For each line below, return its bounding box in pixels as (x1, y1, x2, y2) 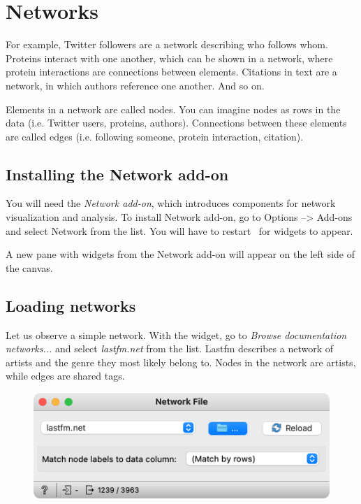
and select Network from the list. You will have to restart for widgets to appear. (6, 223, 353, 238)
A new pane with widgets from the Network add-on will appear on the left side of (6, 247, 355, 261)
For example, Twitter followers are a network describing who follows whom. (6, 37, 328, 52)
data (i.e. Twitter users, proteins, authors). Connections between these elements (6, 115, 347, 130)
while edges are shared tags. (6, 368, 125, 383)
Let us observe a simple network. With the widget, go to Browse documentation (6, 327, 347, 342)
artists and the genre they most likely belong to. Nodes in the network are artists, (6, 354, 356, 369)
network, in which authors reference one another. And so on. (6, 78, 265, 92)
